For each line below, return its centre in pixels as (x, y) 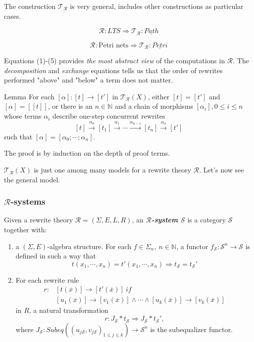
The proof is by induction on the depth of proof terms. (87, 153)
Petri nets (114, 45)
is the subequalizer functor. (191, 329)
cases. (13, 16)
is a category (206, 220)
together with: (25, 230)
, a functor (192, 246)
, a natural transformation (69, 310)
